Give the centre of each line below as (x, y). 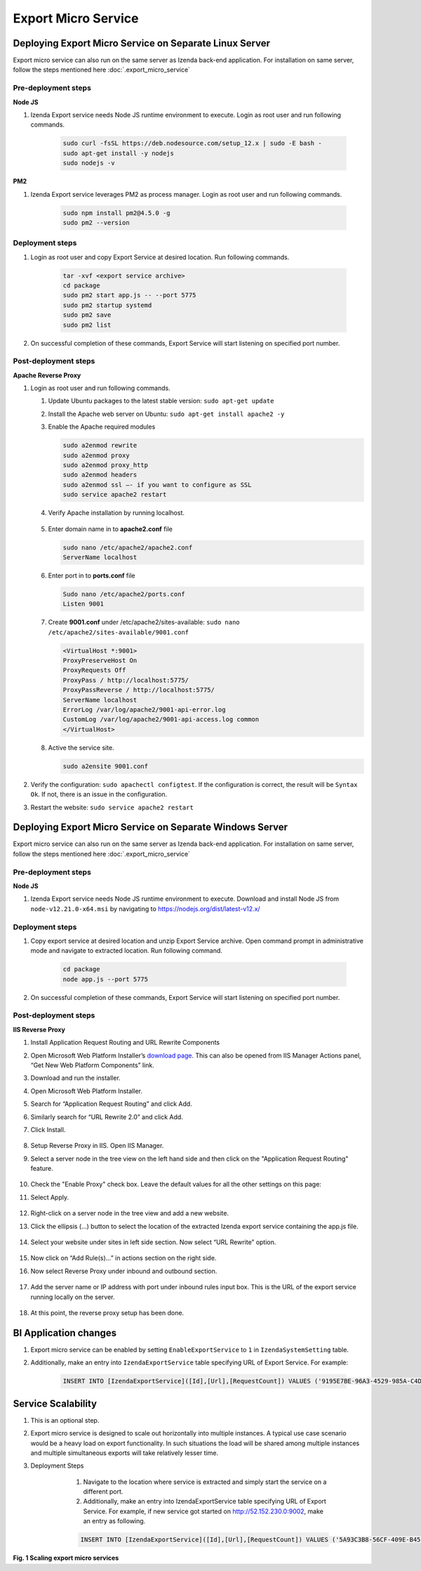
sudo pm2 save (87, 315)
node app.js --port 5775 (106, 979)
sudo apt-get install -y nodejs (119, 153)
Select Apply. (50, 1197)
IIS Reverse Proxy (39, 1029)
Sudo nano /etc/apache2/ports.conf (124, 594)
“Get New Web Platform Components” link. (92, 1065)
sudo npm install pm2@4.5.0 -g (117, 213)
